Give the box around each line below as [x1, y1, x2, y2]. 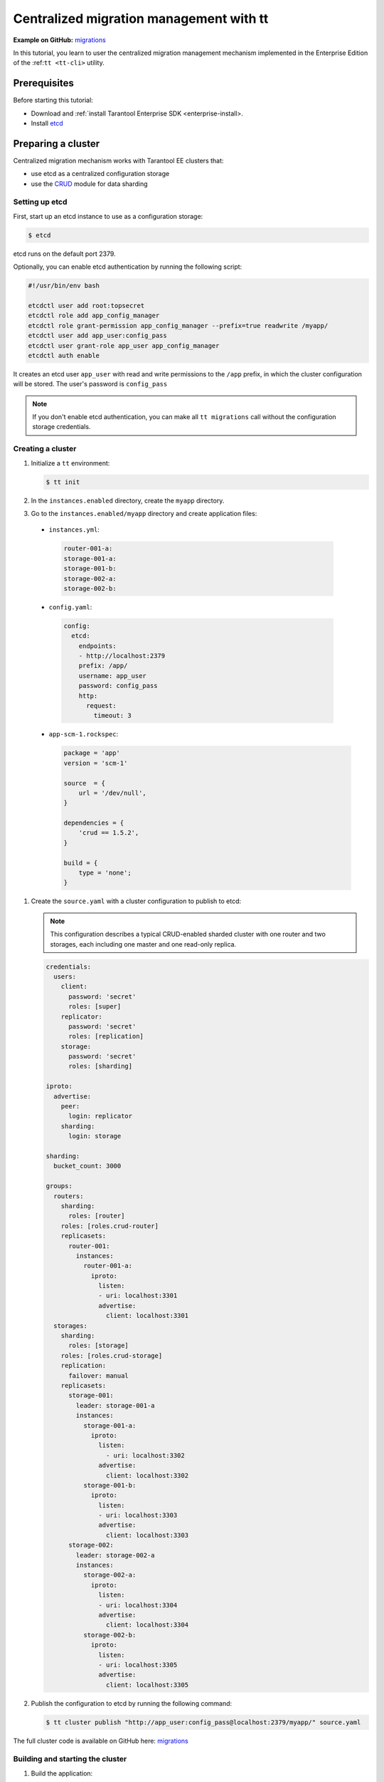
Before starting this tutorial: [13, 96, 94, 105]
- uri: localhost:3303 [98, 1511, 178, 1520]
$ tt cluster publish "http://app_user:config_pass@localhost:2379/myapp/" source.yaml [46, 1718, 361, 1726]
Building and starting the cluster [13, 1754, 127, 1764]
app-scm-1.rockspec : [48, 730, 119, 738]
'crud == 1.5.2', [78, 829, 139, 837]
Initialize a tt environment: [31, 458, 110, 467]
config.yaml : [48, 602, 92, 611]
